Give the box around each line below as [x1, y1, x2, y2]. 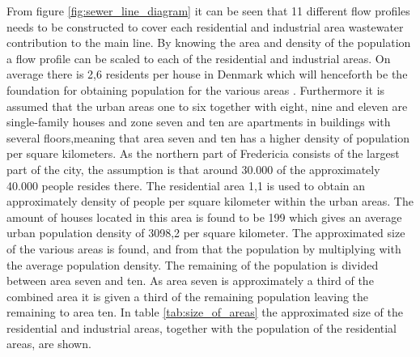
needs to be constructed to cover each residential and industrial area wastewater [6, 18, 404, 35]
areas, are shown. [6, 335, 91, 352]
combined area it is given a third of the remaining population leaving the [6, 287, 369, 304]
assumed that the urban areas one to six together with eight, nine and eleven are [6, 97, 408, 114]
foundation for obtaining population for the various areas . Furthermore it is [6, 81, 385, 98]
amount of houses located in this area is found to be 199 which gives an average [6, 208, 402, 225]
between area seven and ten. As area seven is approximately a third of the [6, 272, 374, 289]
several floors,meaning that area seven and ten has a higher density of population [6, 129, 409, 146]
